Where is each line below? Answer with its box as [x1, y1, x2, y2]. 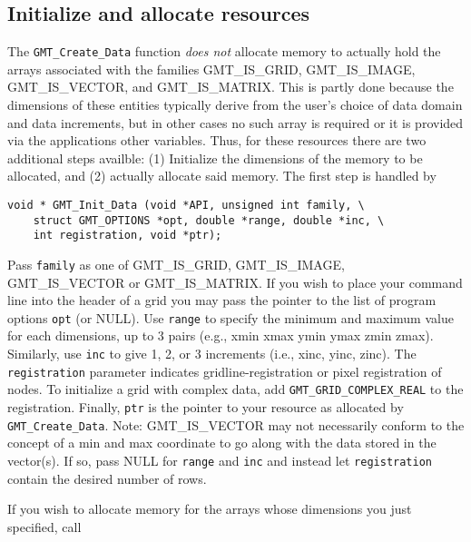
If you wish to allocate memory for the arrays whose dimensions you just [7, 499, 412, 518]
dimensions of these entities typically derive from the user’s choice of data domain [7, 95, 463, 114]
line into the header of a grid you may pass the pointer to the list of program [7, 291, 437, 310]
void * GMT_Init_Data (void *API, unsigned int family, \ [7, 199, 365, 212]
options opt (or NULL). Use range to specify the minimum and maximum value [7, 308, 454, 327]
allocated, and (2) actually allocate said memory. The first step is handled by [7, 166, 437, 185]
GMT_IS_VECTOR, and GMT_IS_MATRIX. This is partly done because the [7, 77, 454, 96]
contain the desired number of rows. [7, 468, 207, 488]
